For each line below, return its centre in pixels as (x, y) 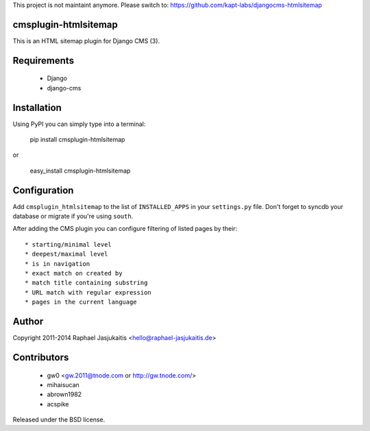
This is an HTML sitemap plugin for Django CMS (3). (86, 40)
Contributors (41, 357)
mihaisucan (63, 384)
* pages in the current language (81, 302)
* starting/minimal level (69, 244)
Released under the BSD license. (59, 420)
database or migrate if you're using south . (73, 217)
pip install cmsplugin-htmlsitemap (77, 139)
